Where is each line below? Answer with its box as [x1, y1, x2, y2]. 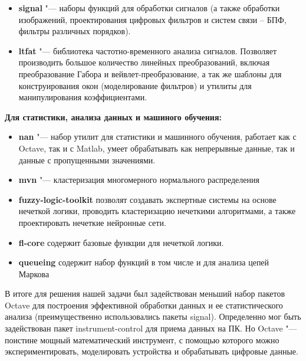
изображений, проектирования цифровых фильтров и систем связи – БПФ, [18, 13, 287, 25]
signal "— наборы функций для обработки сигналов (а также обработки [18, 2, 280, 14]
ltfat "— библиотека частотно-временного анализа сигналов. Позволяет [18, 44, 277, 57]
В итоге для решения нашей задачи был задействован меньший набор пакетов [5, 287, 285, 300]
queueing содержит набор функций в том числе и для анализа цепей [18, 256, 269, 268]
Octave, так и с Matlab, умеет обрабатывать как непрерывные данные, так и [18, 142, 295, 154]
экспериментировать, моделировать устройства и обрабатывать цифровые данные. [5, 345, 298, 357]
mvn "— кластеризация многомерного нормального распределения [18, 173, 259, 186]
